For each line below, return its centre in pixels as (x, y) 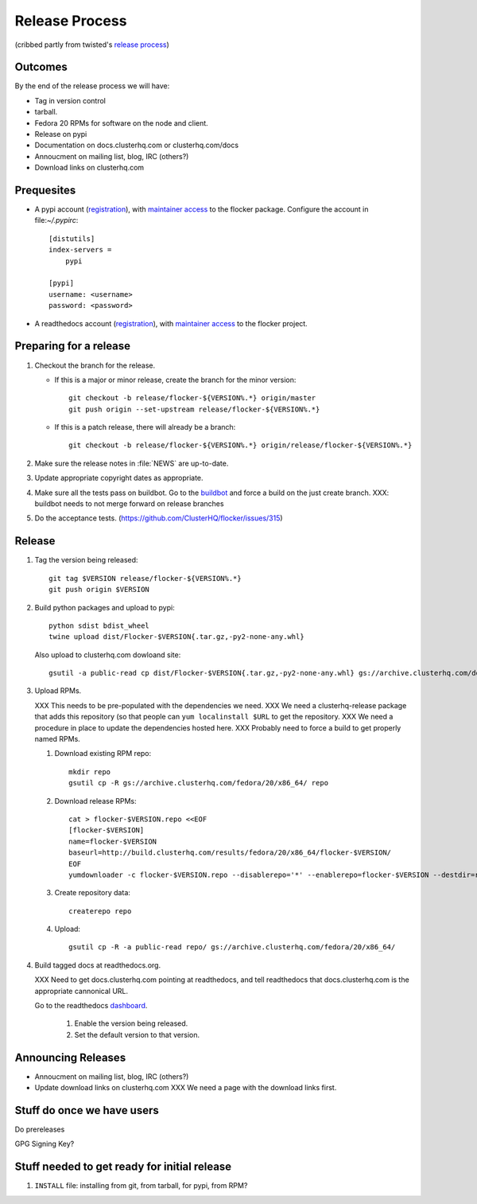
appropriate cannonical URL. (81, 991)
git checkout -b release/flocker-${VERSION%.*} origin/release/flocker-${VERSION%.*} (240, 445)
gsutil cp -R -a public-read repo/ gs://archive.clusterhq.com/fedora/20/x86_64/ (232, 947)
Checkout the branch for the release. (95, 365)
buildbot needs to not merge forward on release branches (129, 504)
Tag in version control (70, 100)
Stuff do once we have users (87, 1110)
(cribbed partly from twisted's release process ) (92, 45)
